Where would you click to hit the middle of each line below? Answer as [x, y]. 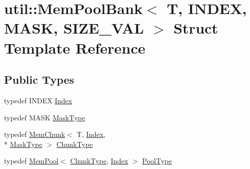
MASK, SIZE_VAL [74, 28]
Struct [196, 28]
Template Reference [75, 47]
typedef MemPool [31, 161]
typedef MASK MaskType [45, 117]
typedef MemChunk [35, 134]
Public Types [39, 79]
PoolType [157, 161]
